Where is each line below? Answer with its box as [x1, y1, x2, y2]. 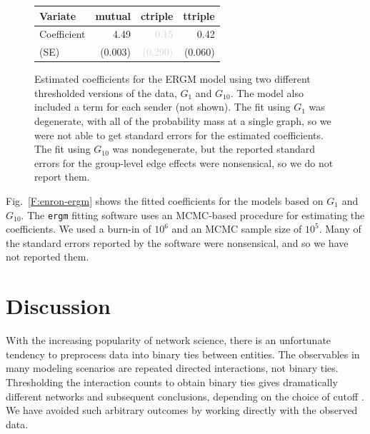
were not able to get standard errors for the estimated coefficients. [34, 127, 324, 142]
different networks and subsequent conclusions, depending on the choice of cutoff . [6, 388, 364, 403]
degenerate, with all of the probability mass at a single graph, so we [34, 113, 331, 128]
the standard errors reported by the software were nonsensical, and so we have [6, 235, 349, 250]
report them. [34, 169, 90, 184]
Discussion [6, 291, 111, 321]
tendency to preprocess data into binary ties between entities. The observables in [6, 346, 360, 361]
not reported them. [6, 249, 89, 264]
